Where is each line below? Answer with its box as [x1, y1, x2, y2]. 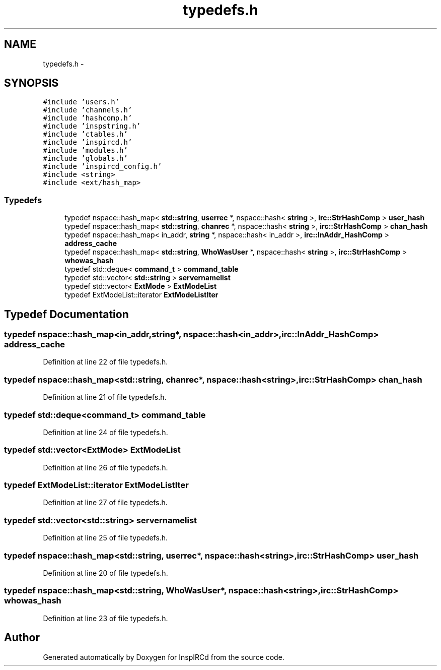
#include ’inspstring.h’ [43, 122, 141, 131]
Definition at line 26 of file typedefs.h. [43, 463, 168, 472]
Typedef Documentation [4, 308, 129, 321]
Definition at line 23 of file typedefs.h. [43, 614, 168, 623]
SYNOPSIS [4, 77, 59, 90]
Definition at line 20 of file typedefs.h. [43, 568, 168, 577]
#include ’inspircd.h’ [43, 138, 132, 147]
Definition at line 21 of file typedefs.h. [43, 393, 167, 402]
